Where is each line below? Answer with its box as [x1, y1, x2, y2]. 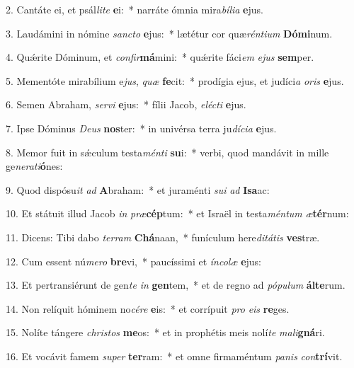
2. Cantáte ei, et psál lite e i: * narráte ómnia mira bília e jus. [6, 2, 263, 16]
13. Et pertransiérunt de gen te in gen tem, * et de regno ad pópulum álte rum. [6, 277, 346, 292]
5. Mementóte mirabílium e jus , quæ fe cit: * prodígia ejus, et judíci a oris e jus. [6, 73, 344, 88]
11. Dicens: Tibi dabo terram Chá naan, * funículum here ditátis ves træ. [6, 229, 320, 244]
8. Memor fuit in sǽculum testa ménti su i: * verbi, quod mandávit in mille [6, 144, 329, 159]
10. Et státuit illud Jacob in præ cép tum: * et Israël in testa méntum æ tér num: [6, 206, 349, 221]
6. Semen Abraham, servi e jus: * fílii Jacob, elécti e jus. [6, 97, 246, 112]
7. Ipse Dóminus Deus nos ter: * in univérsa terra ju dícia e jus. [6, 120, 277, 135]
